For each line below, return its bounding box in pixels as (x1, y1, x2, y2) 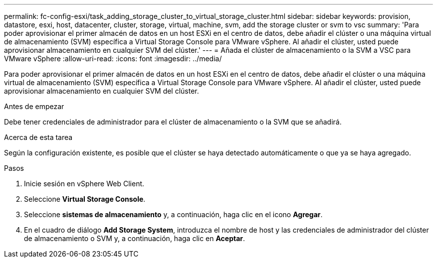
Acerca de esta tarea (4, 133, 73, 141)
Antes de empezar (4, 102, 64, 111)
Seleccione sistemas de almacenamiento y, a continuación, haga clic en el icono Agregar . (24, 210, 323, 219)
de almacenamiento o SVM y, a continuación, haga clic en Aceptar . (24, 234, 245, 243)
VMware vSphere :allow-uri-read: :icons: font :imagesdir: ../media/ (4, 54, 222, 63)
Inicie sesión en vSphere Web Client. (24, 179, 145, 188)
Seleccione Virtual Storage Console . (24, 195, 146, 203)
